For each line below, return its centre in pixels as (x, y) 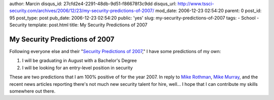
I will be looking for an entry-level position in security (77, 68)
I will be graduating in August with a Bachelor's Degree (79, 61)
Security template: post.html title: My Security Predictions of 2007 (78, 25)
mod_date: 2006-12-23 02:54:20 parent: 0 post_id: (208, 11)
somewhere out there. (32, 91)
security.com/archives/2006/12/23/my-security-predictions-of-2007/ (82, 11)
